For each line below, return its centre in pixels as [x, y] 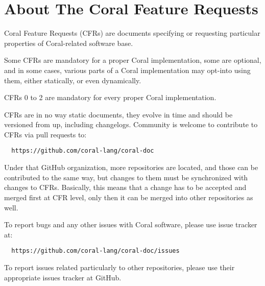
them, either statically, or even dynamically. [73, 80]
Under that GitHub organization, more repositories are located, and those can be [131, 167]
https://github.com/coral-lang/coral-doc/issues [95, 251]
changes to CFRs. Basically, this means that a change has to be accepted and [125, 187]
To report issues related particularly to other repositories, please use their [119, 267]
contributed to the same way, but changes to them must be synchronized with [126, 177]
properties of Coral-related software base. [69, 43]
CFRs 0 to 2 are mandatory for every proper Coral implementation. [110, 97]
